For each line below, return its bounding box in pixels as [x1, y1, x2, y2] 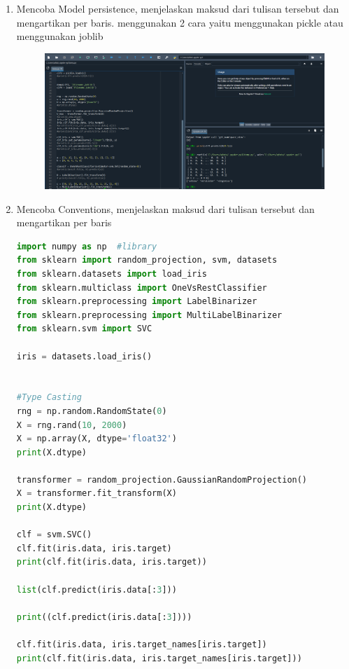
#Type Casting [16, 392, 82, 403]
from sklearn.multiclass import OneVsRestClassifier [16, 282, 267, 293]
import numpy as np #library [16, 241, 157, 251]
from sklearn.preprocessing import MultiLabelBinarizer [16, 310, 283, 320]
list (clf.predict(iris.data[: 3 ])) [16, 584, 177, 595]
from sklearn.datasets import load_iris [16, 268, 207, 279]
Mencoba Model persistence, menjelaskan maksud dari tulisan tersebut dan [16, 1, 339, 15]
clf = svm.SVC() [16, 530, 92, 540]
